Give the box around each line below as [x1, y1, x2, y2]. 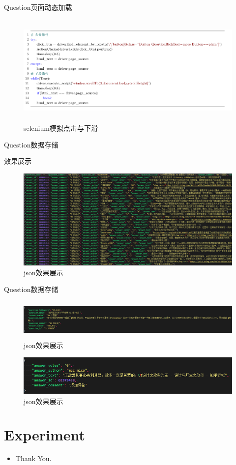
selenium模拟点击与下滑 [24, 123, 98, 133]
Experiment [4, 425, 86, 445]
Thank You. [15, 453, 52, 464]
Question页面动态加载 [4, 2, 72, 12]
